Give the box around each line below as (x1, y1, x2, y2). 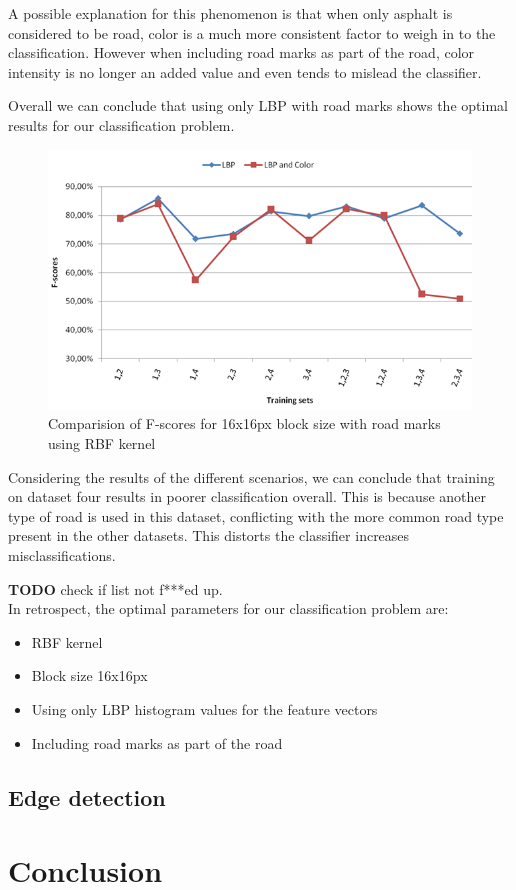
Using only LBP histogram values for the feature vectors (31, 698, 378, 719)
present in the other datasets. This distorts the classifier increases (8, 525, 410, 546)
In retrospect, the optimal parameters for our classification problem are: (8, 598, 449, 619)
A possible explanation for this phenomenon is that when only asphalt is (8, 3, 453, 23)
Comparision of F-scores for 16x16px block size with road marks (48, 413, 441, 434)
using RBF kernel (48, 433, 156, 454)
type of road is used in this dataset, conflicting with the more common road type (8, 505, 504, 526)
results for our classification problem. (8, 114, 235, 135)
